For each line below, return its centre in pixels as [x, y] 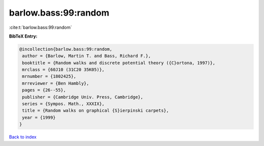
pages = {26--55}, [44, 90]
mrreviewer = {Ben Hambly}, [56, 83]
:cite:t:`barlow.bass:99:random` [41, 27]
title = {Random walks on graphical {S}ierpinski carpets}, [96, 111]
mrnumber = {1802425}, [49, 76]
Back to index [23, 137]
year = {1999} [39, 117]
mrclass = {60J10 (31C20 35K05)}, [63, 70]
